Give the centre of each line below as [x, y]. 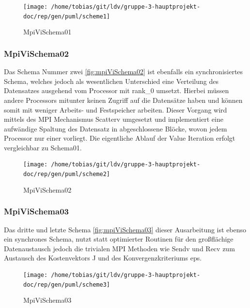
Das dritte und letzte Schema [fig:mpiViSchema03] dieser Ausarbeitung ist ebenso [125, 229]
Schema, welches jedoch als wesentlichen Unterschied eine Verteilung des [111, 81]
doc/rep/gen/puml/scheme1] [67, 16]
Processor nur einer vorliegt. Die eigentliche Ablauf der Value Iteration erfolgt [120, 138]
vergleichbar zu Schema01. [43, 147]
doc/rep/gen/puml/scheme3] [67, 284]
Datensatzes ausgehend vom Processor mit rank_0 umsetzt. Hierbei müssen [117, 90]
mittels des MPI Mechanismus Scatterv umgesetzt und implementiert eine [114, 119]
